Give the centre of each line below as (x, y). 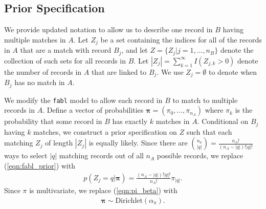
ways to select (26, 155)
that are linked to (119, 71)
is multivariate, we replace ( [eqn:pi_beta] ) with (103, 190)
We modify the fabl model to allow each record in (83, 100)
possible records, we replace (200, 155)
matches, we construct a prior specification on (105, 131)
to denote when (233, 71)
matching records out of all (101, 155)
